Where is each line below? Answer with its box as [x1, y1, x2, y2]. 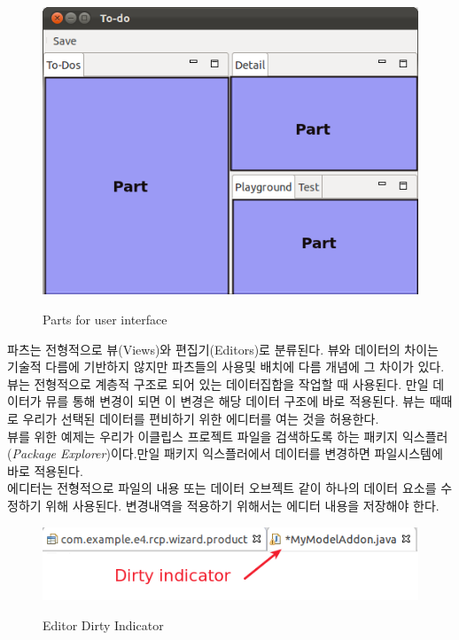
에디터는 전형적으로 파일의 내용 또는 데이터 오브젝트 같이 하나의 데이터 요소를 [7, 479, 437, 497]
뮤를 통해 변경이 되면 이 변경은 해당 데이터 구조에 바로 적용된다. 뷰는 [45, 392, 425, 410]
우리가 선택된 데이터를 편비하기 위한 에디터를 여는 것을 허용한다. [22, 409, 379, 427]
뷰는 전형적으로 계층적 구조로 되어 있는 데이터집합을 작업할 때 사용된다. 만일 [7, 374, 429, 393]
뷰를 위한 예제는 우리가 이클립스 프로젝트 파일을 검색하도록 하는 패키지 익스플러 [7, 426, 448, 445]
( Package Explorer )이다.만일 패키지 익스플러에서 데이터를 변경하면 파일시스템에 [7, 444, 443, 463]
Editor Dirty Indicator [43, 615, 164, 634]
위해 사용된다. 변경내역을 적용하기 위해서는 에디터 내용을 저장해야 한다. [45, 496, 440, 514]
